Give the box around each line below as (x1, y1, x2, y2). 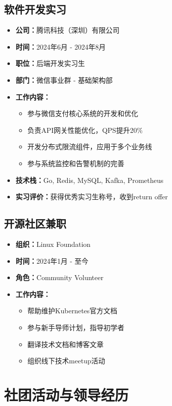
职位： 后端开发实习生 (15, 58, 85, 68)
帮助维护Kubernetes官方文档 (27, 305, 118, 316)
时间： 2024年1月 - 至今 (15, 255, 88, 266)
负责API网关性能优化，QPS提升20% (27, 124, 143, 135)
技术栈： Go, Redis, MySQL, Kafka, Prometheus (15, 174, 164, 185)
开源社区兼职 (4, 216, 66, 231)
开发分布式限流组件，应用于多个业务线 (27, 141, 152, 152)
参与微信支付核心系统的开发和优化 (27, 108, 138, 118)
